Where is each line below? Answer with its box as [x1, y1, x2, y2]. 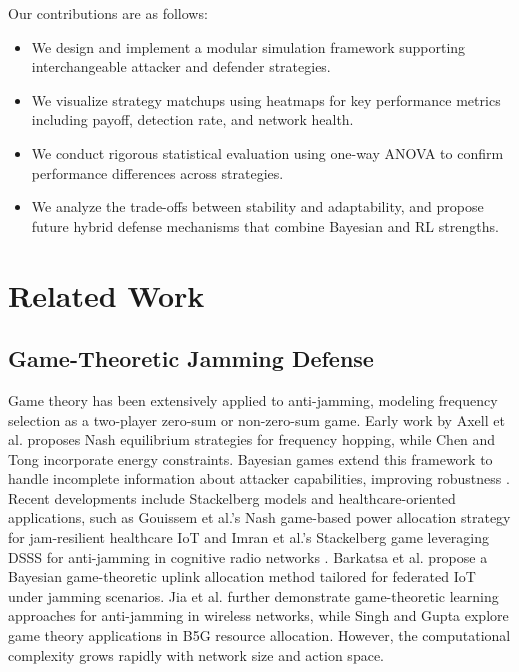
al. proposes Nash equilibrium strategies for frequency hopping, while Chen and [8, 429, 496, 450]
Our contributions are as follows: [8, 3, 208, 23]
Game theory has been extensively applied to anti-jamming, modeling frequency [8, 389, 498, 410]
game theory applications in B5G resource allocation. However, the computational [8, 625, 511, 646]
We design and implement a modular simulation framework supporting [31, 36, 466, 57]
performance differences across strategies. [31, 162, 284, 183]
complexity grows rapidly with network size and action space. [8, 644, 384, 665]
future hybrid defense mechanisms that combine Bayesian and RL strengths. [31, 215, 499, 236]
